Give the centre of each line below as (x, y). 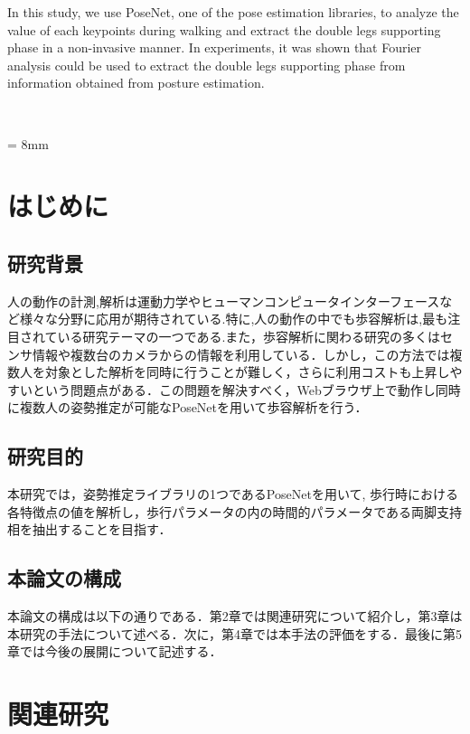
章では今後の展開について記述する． (115, 651)
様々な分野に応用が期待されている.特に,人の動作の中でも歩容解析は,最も (234, 319)
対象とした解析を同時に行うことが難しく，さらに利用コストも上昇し (247, 372)
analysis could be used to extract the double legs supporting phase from (207, 65)
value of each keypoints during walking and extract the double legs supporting (224, 29)
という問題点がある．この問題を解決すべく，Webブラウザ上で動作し (234, 389)
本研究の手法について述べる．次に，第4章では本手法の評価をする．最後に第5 (235, 633)
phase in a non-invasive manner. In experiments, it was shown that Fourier (215, 47)
